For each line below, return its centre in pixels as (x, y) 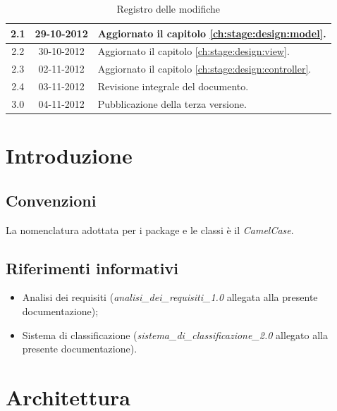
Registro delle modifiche (168, 8)
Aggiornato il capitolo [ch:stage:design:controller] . (204, 69)
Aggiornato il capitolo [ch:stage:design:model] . (212, 33)
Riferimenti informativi (92, 268)
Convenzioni (51, 200)
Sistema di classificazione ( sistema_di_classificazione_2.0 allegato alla (175, 335)
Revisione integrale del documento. (173, 86)
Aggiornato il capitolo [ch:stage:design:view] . (194, 51)
